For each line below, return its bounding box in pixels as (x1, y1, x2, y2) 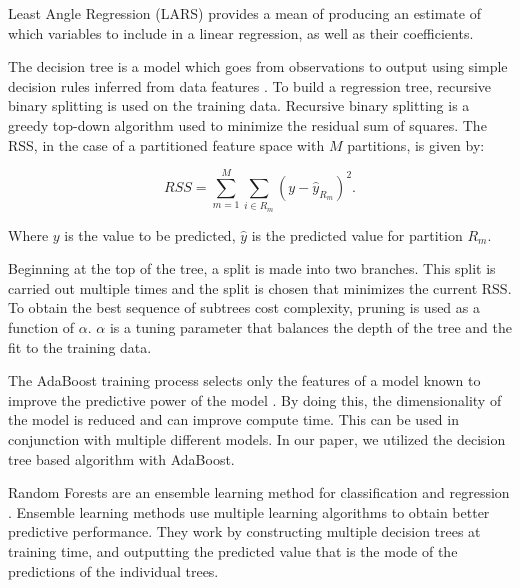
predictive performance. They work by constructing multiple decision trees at (8, 521, 481, 542)
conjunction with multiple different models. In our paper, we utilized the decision (8, 429, 506, 450)
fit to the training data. (8, 336, 152, 357)
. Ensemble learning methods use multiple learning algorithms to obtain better (8, 501, 490, 522)
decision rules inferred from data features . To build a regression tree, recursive (8, 75, 492, 96)
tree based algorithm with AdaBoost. (8, 448, 235, 469)
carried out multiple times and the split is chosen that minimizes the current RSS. (8, 277, 512, 298)
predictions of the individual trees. (8, 560, 219, 581)
